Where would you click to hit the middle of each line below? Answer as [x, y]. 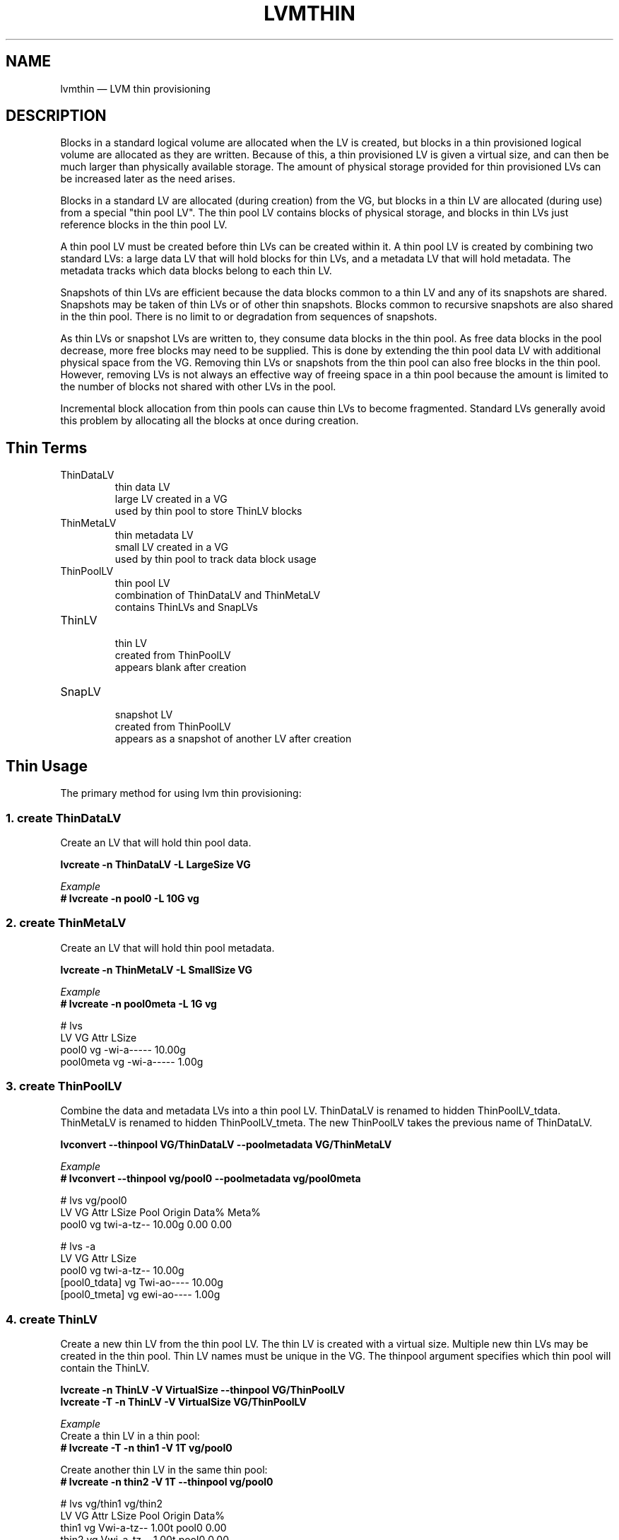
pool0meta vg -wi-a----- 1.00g [132, 1061]
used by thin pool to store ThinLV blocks [208, 511]
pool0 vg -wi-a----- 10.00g [123, 1049]
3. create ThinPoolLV [64, 1086]
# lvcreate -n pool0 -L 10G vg [130, 898]
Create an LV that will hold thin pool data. [156, 842]
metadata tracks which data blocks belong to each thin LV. [196, 271]
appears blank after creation [181, 667]
